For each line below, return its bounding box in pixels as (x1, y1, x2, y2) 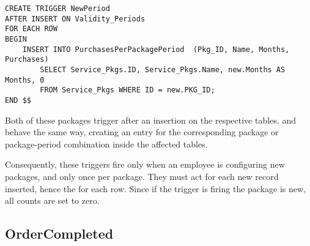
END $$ (5, 95, 31, 105)
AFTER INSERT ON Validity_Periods (5, 14, 146, 23)
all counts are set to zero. (5, 194, 100, 207)
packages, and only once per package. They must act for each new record (5, 170, 279, 182)
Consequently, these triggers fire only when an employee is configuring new (5, 158, 285, 171)
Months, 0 (5, 75, 45, 84)
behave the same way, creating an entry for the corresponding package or (5, 125, 279, 138)
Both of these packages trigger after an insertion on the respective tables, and (5, 113, 296, 126)
